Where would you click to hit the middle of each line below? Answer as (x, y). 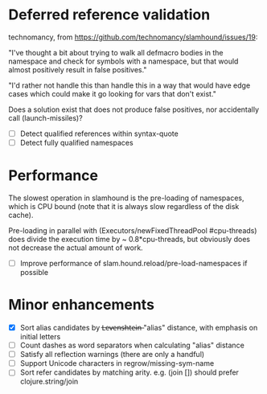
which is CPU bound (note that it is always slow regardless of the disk (124, 206)
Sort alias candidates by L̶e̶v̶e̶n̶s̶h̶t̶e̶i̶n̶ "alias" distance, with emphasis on (139, 328)
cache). (21, 215)
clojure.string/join (49, 382)
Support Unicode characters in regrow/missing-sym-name (117, 363)
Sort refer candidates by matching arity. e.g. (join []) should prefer (129, 372)
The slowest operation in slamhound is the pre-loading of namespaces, (126, 198)
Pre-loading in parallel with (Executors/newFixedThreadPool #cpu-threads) (133, 230)
